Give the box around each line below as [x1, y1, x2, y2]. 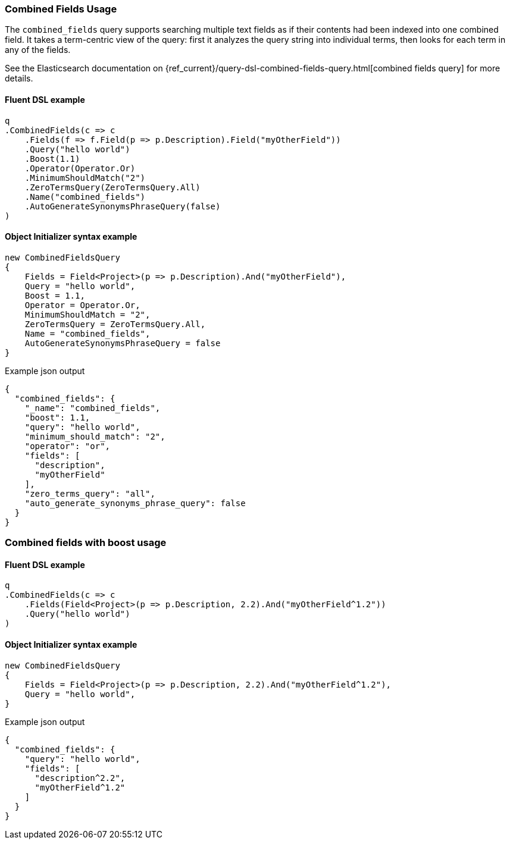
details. [5, 73, 33, 84]
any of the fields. [5, 45, 71, 55]
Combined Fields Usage [5, 3, 117, 15]
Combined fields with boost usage [5, 536, 167, 549]
